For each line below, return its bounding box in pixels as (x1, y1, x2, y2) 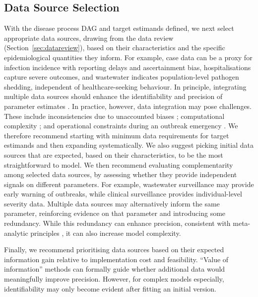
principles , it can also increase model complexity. (30, 227, 181, 238)
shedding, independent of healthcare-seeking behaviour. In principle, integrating (4, 81, 247, 92)
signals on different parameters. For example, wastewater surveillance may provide (4, 179, 254, 189)
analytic (4, 227, 28, 238)
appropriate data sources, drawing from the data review (4, 32, 174, 43)
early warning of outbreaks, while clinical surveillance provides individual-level (4, 189, 242, 199)
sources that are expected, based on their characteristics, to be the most (4, 149, 223, 160)
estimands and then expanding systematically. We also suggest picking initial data (4, 140, 254, 150)
